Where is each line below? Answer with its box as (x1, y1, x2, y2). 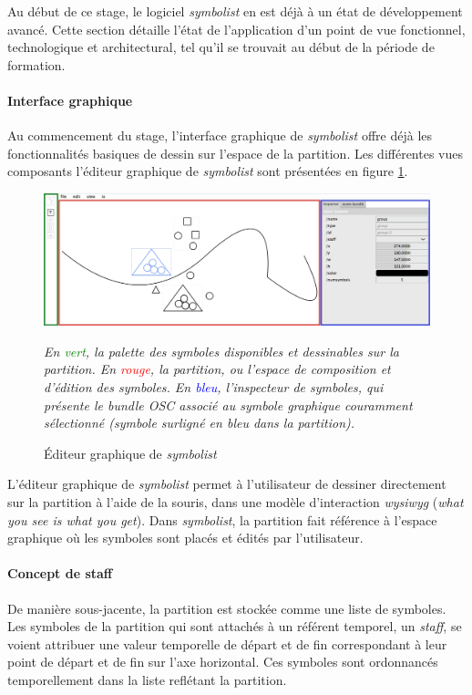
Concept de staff (7, 564, 113, 583)
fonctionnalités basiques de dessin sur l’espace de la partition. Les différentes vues (7, 143, 463, 162)
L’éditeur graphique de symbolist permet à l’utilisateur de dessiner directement (7, 474, 446, 493)
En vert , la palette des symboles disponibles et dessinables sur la (44, 341, 399, 360)
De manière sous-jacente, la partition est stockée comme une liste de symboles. (7, 598, 446, 617)
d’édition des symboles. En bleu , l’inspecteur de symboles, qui (44, 378, 384, 397)
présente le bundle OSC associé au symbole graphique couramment (44, 395, 413, 414)
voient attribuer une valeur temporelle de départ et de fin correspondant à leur (7, 634, 447, 653)
